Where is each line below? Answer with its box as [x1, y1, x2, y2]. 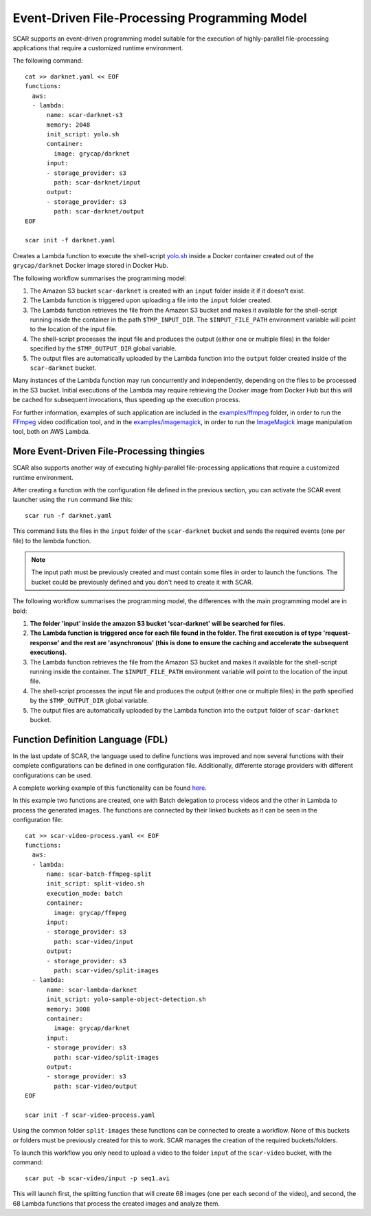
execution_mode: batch [46, 889, 123, 897]
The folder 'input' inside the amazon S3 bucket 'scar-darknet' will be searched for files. [30, 619, 286, 627]
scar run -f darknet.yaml [25, 512, 113, 519]
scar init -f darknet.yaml [25, 236, 116, 244]
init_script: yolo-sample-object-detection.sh [46, 996, 206, 1003]
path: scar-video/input [54, 937, 134, 945]
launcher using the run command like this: [12, 496, 133, 504]
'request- [323, 629, 351, 637]
